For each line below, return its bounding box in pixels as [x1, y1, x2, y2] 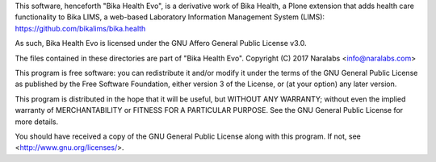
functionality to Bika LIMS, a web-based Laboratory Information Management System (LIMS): [15, 12, 325, 22]
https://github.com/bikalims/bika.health [15, 23, 146, 33]
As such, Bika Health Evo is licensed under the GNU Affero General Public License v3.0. [15, 39, 307, 48]
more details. [15, 117, 59, 127]
